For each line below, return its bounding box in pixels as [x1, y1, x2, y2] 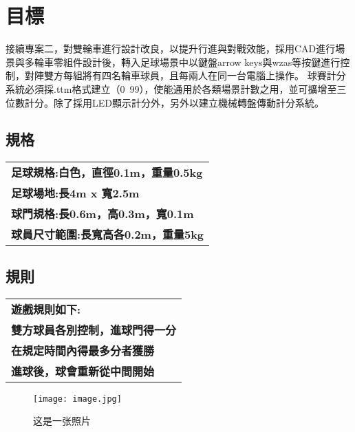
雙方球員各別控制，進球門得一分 [11, 321, 177, 338]
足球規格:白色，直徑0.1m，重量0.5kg [11, 164, 203, 181]
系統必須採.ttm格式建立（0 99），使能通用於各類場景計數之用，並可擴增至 [6, 81, 337, 96]
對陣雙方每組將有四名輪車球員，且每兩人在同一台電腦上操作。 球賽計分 [24, 68, 346, 83]
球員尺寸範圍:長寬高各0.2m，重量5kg [11, 226, 204, 243]
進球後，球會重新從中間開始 [11, 363, 155, 379]
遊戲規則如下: [11, 301, 81, 317]
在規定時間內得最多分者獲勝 [11, 342, 155, 358]
